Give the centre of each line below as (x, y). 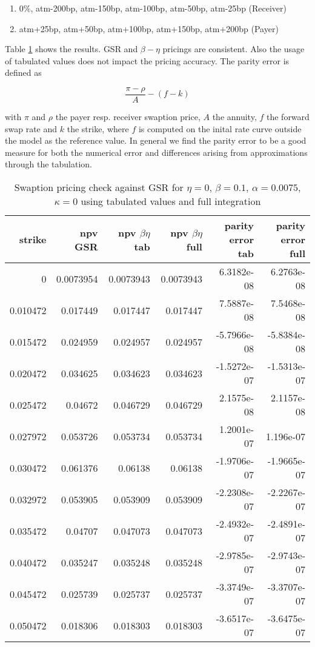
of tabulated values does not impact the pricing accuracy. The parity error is (147, 60)
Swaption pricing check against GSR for (99, 187)
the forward (288, 117)
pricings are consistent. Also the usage (234, 49)
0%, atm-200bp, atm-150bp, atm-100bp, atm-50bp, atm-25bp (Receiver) (153, 8)
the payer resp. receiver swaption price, (128, 117)
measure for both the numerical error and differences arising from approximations (156, 152)
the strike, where (98, 128)
